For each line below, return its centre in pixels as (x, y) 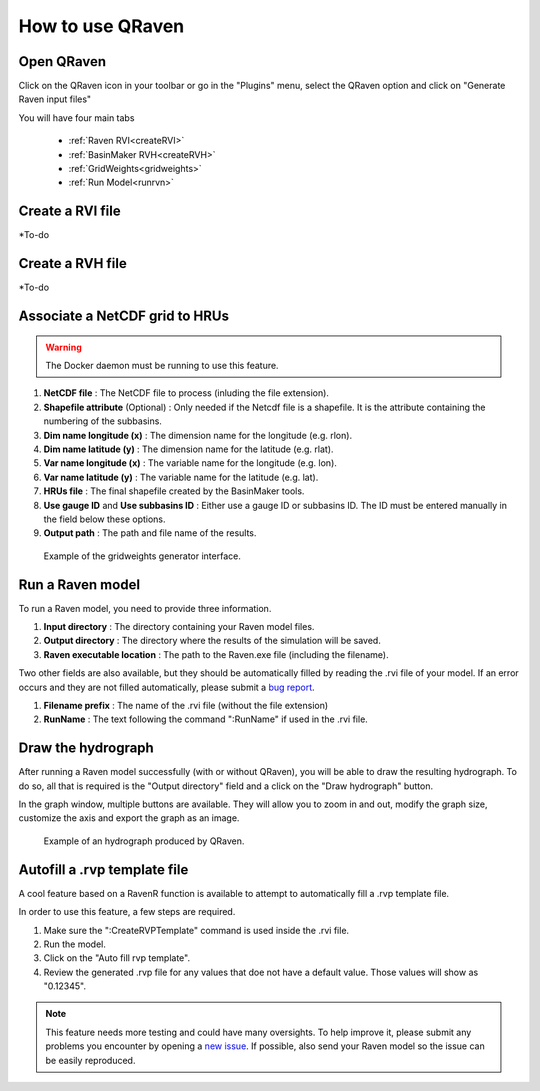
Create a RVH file (72, 263)
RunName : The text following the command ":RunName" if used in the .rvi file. (206, 719)
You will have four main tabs (76, 117)
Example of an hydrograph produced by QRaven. (144, 841)
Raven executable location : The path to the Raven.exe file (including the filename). (216, 654)
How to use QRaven (101, 26)
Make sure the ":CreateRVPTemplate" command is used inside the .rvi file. (196, 930)
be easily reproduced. (90, 1060)
